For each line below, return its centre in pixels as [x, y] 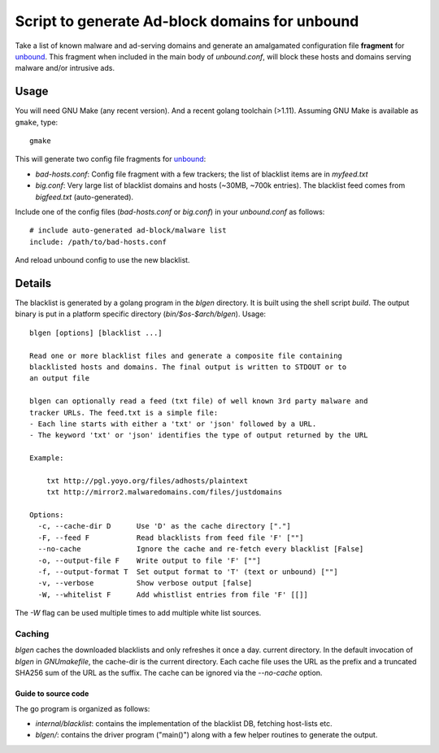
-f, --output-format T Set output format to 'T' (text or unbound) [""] [188, 572]
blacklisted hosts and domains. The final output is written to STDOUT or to [188, 367]
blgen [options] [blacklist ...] [96, 333]
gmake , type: [37, 122]
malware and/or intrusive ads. [65, 68]
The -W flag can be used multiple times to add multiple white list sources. [138, 613]
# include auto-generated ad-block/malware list [128, 231]
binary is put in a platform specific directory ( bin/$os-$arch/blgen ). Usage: [141, 314]
